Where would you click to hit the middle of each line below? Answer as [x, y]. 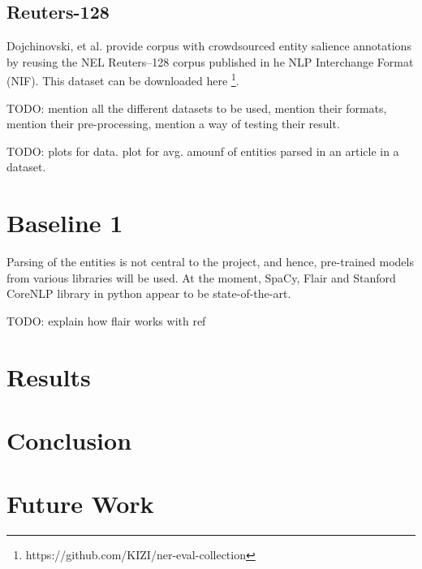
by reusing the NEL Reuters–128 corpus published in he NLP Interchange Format [210, 61]
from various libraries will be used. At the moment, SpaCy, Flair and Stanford [201, 277]
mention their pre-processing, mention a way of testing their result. [173, 124]
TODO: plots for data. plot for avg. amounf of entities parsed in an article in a [203, 151]
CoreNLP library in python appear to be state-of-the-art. [149, 293]
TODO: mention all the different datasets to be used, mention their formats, [197, 108]
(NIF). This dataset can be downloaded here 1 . [123, 80]
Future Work [80, 504]
